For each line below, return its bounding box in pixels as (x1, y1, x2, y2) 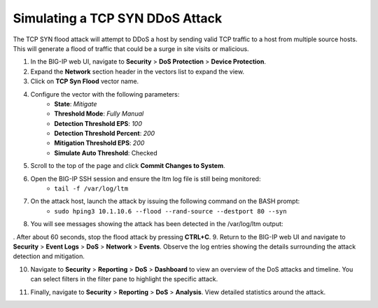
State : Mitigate (54, 99, 97, 108)
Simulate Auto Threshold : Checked (54, 148, 157, 157)
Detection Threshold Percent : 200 (54, 129, 155, 138)
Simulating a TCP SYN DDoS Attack (13, 10, 223, 26)
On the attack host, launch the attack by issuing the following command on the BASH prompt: (30, 197, 300, 206)
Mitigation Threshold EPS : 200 (54, 139, 145, 147)
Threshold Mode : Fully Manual (54, 109, 144, 118)
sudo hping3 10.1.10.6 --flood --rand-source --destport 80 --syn (54, 207, 287, 215)
